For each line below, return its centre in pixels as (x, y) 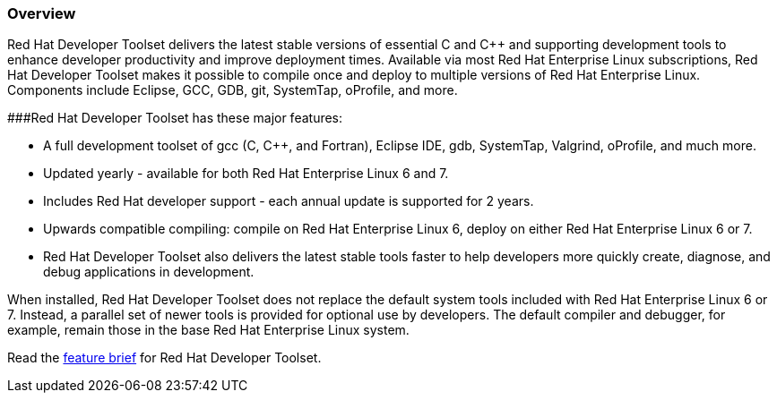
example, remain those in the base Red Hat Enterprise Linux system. (208, 330)
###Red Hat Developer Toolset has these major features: (175, 118)
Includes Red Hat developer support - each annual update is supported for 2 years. (289, 201)
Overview (42, 13)
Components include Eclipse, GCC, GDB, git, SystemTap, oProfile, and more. (233, 90)
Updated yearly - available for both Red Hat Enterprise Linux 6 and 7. (246, 174)
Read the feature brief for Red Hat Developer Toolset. (164, 358)
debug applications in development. (149, 272)
